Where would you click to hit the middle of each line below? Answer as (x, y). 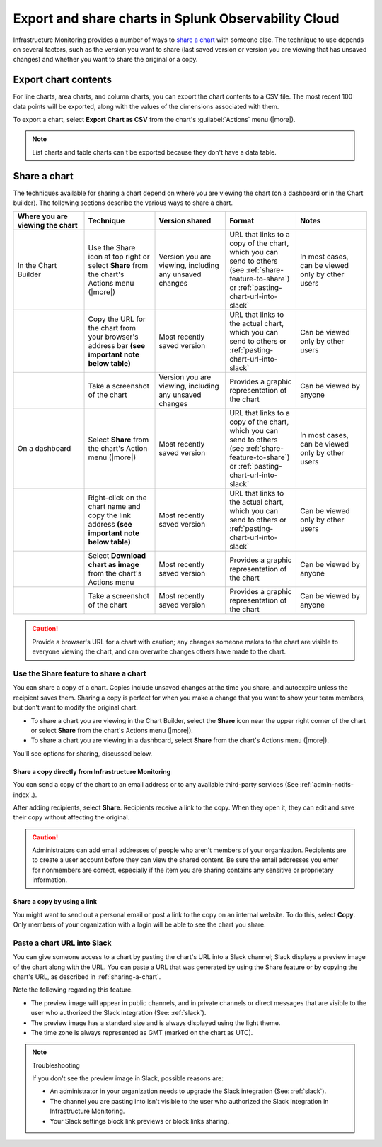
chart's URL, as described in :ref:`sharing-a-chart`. (87, 977)
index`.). (25, 795)
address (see (110, 525)
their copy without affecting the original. (71, 817)
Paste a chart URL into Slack (62, 943)
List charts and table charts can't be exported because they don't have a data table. (154, 152)
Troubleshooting (56, 1065)
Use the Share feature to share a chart (80, 673)
